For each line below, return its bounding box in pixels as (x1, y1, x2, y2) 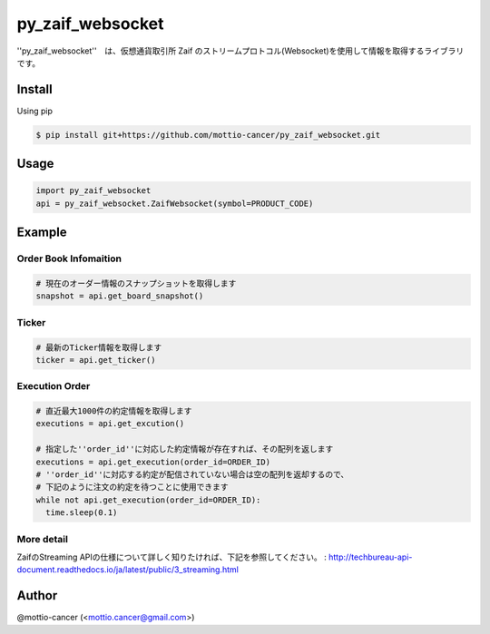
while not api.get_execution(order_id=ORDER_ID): (35, 494, 261, 505)
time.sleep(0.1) (45, 508, 118, 518)
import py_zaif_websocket (35, 186, 152, 196)
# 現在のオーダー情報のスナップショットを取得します (35, 278, 237, 288)
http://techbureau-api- (328, 551, 413, 562)
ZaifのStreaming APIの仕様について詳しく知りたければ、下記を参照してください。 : (16, 551, 327, 562)
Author (16, 588, 58, 603)
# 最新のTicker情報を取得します (35, 342, 162, 353)
